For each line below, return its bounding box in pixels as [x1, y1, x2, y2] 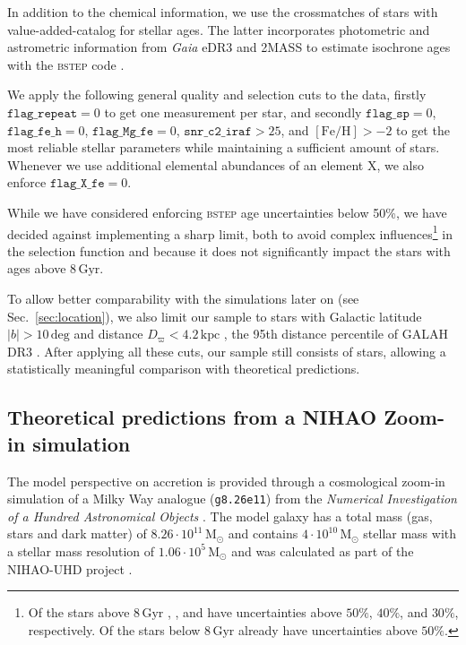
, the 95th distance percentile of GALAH [223, 324, 448, 343]
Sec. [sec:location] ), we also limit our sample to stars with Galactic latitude [7, 306, 422, 325]
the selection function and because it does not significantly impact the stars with [7, 241, 451, 260]
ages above [7, 259, 66, 278]
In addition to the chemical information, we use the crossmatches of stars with [7, 3, 438, 21]
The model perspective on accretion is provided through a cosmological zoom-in [7, 471, 445, 490]
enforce [7, 173, 47, 192]
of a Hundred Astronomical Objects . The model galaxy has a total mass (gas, [7, 506, 433, 525]
